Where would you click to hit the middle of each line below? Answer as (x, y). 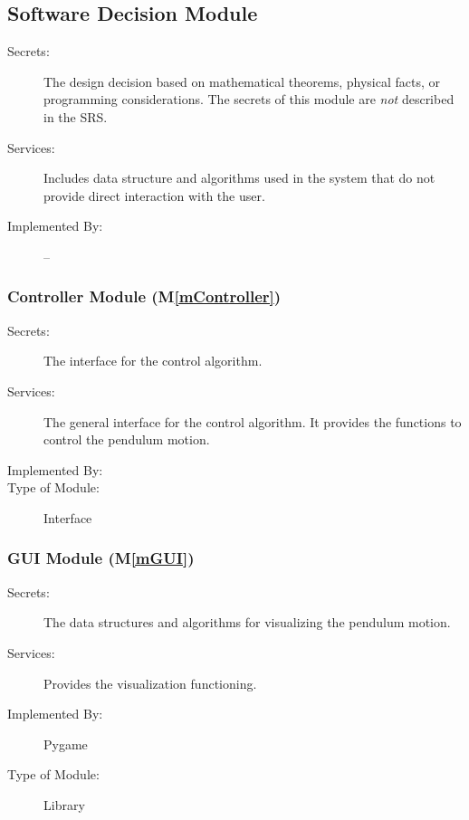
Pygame (66, 744)
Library (64, 804)
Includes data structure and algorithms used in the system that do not (239, 178)
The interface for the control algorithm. (153, 361)
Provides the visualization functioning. (150, 683)
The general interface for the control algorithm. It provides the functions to (253, 421)
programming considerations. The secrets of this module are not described (249, 99)
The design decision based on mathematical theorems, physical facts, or (242, 81)
